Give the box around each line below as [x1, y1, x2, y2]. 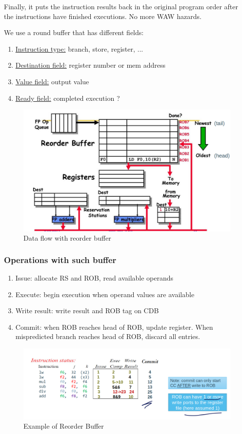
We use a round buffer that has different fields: [4, 27, 144, 38]
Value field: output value [15, 76, 89, 86]
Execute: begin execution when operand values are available [15, 289, 195, 299]
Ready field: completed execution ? [15, 93, 120, 103]
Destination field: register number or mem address [15, 60, 165, 70]
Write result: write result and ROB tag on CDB [15, 305, 159, 316]
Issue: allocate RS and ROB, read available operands [15, 273, 174, 283]
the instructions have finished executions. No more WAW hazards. [4, 11, 202, 21]
